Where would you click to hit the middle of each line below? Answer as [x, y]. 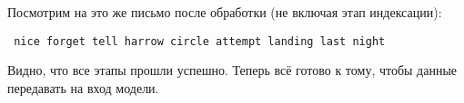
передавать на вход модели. [83, 87]
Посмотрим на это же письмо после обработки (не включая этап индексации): [225, 12]
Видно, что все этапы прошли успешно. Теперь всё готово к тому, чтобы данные [232, 70]
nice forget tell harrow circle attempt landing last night [200, 41]
